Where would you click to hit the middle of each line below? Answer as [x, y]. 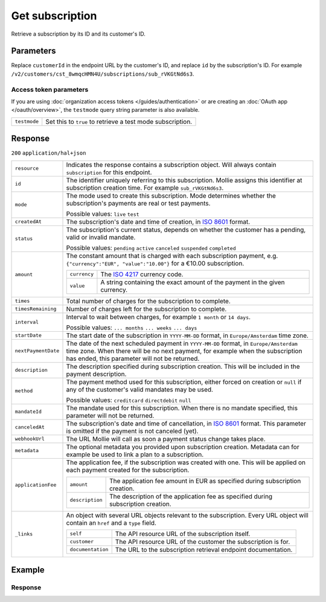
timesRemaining [36, 309]
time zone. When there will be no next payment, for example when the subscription [184, 351]
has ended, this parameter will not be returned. [133, 358]
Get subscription [54, 16]
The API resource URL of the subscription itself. [183, 534]
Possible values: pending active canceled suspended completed [151, 248]
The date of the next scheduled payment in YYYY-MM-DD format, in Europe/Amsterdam [182, 343]
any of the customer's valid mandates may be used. [140, 389]
